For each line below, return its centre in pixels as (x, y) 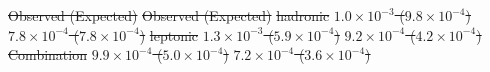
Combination (47, 54)
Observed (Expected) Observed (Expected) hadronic (169, 15)
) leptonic (169, 34)
